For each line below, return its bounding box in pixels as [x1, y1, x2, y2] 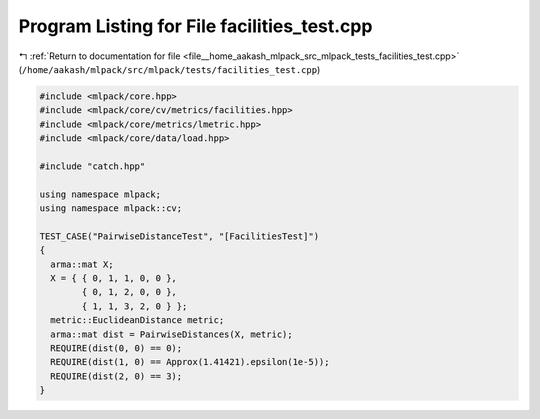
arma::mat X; [50, 258, 114, 270]
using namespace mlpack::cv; [39, 203, 183, 214]
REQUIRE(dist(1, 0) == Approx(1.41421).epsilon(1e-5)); [50, 356, 330, 368]
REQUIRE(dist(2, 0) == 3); [50, 370, 183, 382]
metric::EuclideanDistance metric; [50, 315, 225, 326]
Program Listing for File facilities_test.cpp [18, 15, 373, 37]
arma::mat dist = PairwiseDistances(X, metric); [50, 328, 294, 340]
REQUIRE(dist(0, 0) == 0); [50, 342, 183, 354]
